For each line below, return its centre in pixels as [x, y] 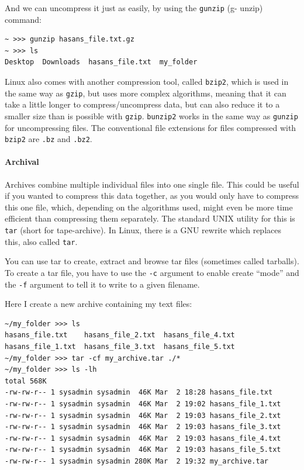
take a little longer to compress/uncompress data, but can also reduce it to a [142, 104]
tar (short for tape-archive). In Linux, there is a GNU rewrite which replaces [143, 230]
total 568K [26, 381]
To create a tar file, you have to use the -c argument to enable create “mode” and [152, 272]
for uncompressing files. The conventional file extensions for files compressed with [151, 127]
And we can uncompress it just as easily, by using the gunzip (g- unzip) [134, 8]
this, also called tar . [41, 241]
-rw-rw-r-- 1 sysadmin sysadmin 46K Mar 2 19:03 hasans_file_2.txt [143, 415]
